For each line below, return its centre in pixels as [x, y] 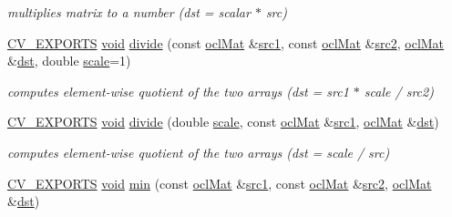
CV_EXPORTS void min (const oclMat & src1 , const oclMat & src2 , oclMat [220, 183]
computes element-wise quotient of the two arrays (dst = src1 [178, 91]
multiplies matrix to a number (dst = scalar [129, 12]
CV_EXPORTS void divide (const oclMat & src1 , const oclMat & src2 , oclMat [226, 42]
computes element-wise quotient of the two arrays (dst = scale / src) [199, 152]
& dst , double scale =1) [69, 61]
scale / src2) [399, 91]
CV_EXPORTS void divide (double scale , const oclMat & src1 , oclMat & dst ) [223, 122]
